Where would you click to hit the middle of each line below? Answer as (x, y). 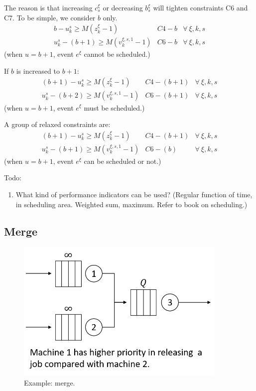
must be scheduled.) (114, 107)
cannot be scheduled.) (117, 54)
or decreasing (123, 7)
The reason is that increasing (48, 7)
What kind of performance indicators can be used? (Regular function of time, (134, 194)
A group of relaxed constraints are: (57, 124)
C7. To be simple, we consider (50, 17)
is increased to (38, 70)
